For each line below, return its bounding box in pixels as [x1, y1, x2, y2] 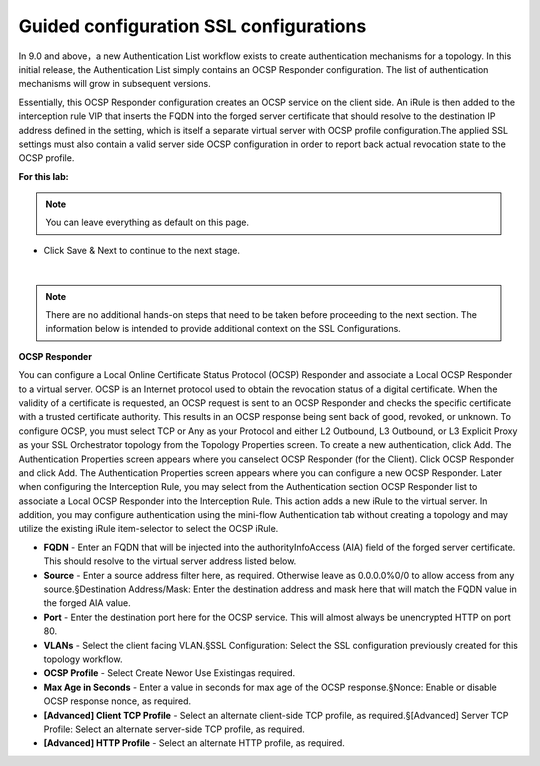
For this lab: [18, 170, 69, 182]
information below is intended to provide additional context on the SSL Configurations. [45, 323, 402, 335]
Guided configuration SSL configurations [18, 15, 367, 37]
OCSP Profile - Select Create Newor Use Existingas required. [43, 667, 296, 679]
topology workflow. [43, 653, 123, 665]
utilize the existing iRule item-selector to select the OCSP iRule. [18, 523, 279, 535]
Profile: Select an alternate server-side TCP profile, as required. [43, 723, 305, 735]
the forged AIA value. [43, 597, 131, 609]
